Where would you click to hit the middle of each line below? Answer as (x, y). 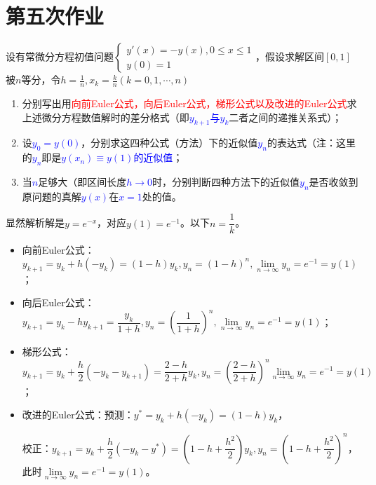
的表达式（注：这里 (311, 143)
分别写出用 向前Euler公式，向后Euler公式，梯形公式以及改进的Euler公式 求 (189, 103)
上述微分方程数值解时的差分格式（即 (106, 117)
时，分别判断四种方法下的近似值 (226, 181)
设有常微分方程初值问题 (60, 56)
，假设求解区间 (290, 56)
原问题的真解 (52, 196)
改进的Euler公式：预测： (78, 415)
